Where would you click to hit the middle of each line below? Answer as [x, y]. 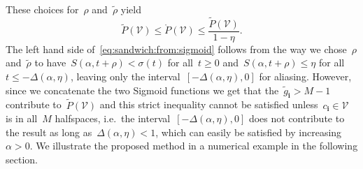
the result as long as [49, 132]
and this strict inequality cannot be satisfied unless [209, 104]
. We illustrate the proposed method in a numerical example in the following [194, 146]
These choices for [42, 9]
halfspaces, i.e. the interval [113, 118]
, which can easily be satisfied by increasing [249, 132]
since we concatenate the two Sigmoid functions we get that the [142, 90]
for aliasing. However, [305, 76]
